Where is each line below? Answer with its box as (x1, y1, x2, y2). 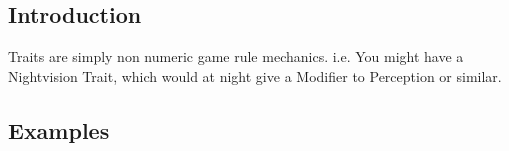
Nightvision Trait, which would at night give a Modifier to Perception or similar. (8, 65, 502, 86)
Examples (8, 114, 110, 145)
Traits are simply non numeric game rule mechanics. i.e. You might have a (8, 46, 464, 67)
